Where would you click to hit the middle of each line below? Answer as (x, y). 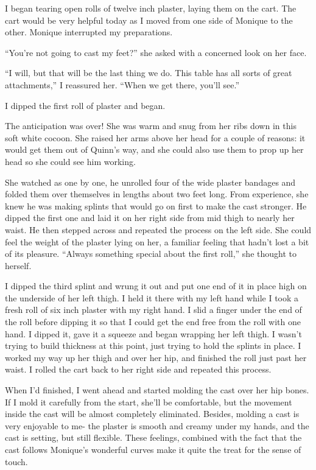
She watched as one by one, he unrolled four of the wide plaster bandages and (150, 182)
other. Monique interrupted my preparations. (89, 32)
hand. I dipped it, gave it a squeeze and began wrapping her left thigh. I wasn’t (153, 333)
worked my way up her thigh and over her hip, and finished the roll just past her (156, 357)
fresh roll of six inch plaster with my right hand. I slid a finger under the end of (153, 310)
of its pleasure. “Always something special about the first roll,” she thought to (151, 254)
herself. (18, 265)
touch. (16, 461)
